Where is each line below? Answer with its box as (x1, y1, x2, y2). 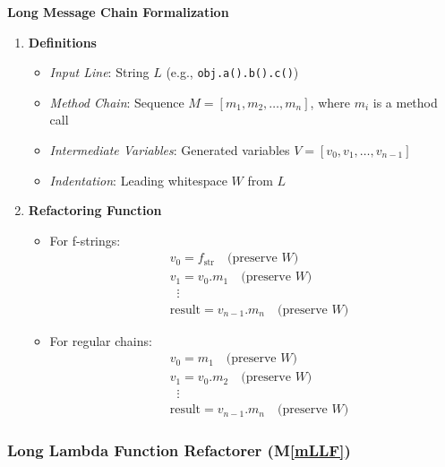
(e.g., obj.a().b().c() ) (166, 63, 299, 82)
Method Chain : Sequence (49, 92, 184, 111)
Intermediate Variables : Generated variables (49, 141, 290, 160)
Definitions (28, 32, 97, 51)
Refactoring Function (28, 201, 162, 220)
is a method (372, 92, 438, 111)
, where (310, 92, 350, 111)
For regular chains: (49, 331, 152, 350)
